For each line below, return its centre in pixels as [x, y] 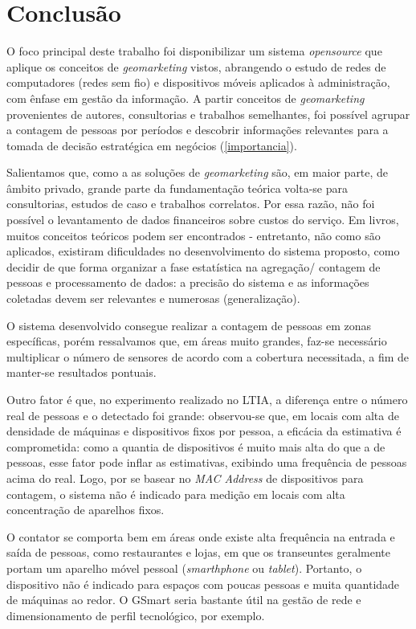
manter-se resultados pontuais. [82, 372]
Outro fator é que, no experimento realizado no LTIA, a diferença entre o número [207, 399]
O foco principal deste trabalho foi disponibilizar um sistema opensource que [194, 51]
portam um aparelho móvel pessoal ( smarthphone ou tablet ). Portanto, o [184, 568]
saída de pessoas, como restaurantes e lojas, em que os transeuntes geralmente [199, 552]
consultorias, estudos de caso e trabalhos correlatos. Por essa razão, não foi [191, 204]
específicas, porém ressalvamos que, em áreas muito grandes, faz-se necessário [197, 341]
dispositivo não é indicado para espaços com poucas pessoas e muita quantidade [203, 584]
